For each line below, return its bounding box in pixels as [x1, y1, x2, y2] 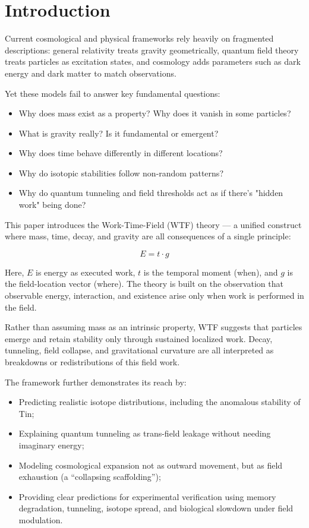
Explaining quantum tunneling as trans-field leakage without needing [18, 427, 271, 440]
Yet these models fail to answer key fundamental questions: [5, 87, 220, 99]
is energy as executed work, [35, 265, 135, 278]
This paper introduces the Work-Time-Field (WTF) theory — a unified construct [5, 218, 302, 230]
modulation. [18, 513, 63, 526]
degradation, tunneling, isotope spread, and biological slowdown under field [18, 502, 294, 514]
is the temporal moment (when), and [143, 265, 278, 278]
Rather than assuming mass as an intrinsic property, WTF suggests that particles [5, 321, 302, 333]
